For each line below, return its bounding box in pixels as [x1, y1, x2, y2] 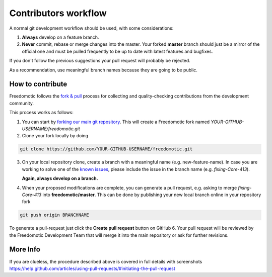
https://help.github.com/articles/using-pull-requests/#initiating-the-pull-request [9, 265, 176, 271]
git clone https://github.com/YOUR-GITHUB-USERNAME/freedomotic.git [20, 146, 193, 152]
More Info [9, 245, 40, 254]
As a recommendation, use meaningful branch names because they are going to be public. [9, 67, 197, 73]
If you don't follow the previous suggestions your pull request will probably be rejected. [9, 58, 191, 64]
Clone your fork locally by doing [22, 133, 88, 139]
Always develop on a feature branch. [22, 34, 99, 40]
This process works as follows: [9, 110, 74, 116]
